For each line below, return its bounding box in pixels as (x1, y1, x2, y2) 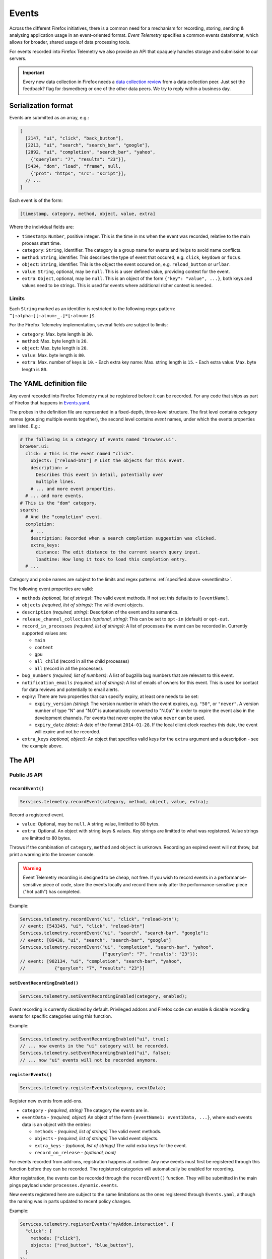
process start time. (22, 240, 61, 246)
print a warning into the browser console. (9, 851, 95, 857)
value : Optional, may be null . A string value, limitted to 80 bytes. (22, 821, 160, 827)
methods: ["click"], (30, 1235, 82, 1241)
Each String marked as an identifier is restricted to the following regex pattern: (9, 305, 176, 312)
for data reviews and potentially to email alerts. (22, 686, 119, 692)
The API (9, 756, 35, 764)
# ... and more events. (25, 493, 84, 499)
